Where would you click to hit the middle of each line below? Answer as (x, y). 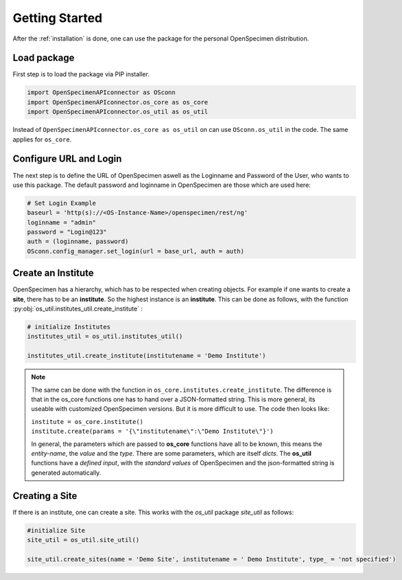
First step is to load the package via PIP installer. (81, 74)
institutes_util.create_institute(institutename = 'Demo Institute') (146, 356)
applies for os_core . (42, 139)
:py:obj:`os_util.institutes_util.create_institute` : (78, 309)
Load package (44, 58)
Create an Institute (53, 273)
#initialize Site (56, 530)
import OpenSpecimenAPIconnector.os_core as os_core (118, 102)
